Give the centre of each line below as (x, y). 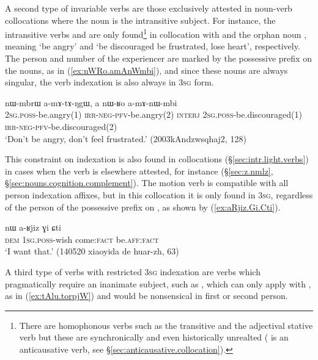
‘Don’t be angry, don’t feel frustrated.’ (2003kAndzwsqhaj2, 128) (126, 138)
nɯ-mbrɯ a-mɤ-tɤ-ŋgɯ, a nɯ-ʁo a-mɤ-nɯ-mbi (91, 102)
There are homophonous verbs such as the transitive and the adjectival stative (166, 325)
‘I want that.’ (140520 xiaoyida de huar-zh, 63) (92, 251)
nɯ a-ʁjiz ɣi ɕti (33, 227)
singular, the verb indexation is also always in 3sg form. (109, 82)
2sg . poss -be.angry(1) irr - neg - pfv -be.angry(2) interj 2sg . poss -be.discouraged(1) (153, 114)
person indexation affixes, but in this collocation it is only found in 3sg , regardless (159, 194)
